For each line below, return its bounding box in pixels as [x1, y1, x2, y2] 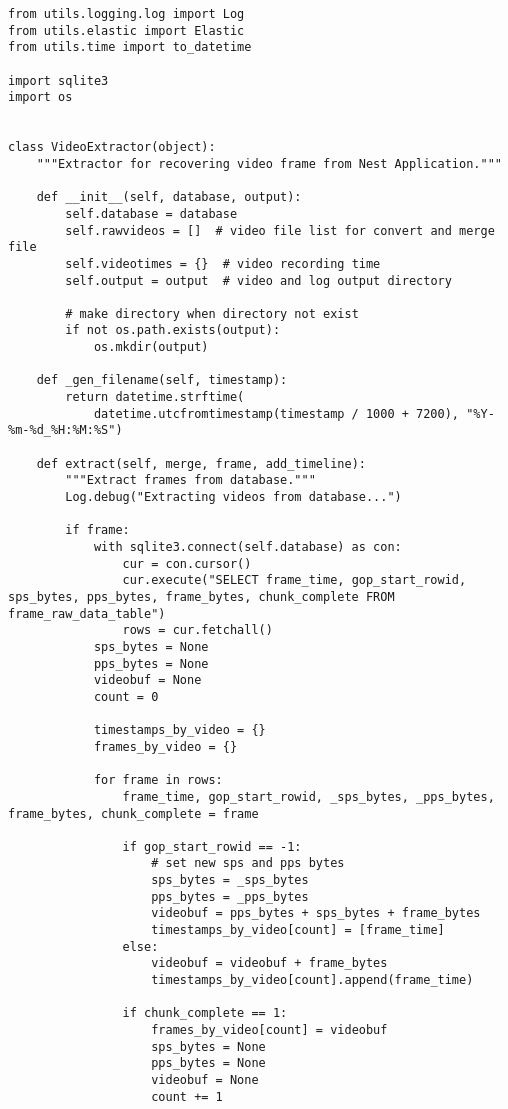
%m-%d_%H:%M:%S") [8, 423, 123, 438]
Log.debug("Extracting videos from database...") [65, 490, 402, 505]
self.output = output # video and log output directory [65, 273, 452, 288]
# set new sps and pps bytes [151, 856, 345, 871]
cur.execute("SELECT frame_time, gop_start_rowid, [122, 573, 467, 588]
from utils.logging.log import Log [8, 7, 245, 21]
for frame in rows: [93, 773, 223, 788]
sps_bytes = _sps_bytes [151, 873, 309, 888]
